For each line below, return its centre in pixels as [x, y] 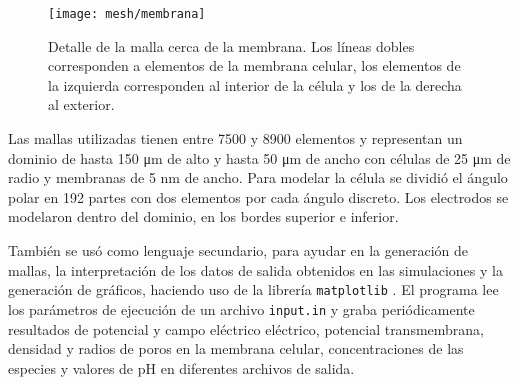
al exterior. [81, 104]
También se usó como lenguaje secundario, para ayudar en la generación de [238, 250]
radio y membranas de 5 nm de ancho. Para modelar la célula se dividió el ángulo [258, 177]
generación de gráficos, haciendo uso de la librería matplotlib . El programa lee [253, 289]
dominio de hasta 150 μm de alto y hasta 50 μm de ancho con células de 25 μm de [259, 157]
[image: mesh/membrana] [127, 14]
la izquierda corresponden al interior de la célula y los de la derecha [255, 84]
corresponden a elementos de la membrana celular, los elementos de [254, 65]
